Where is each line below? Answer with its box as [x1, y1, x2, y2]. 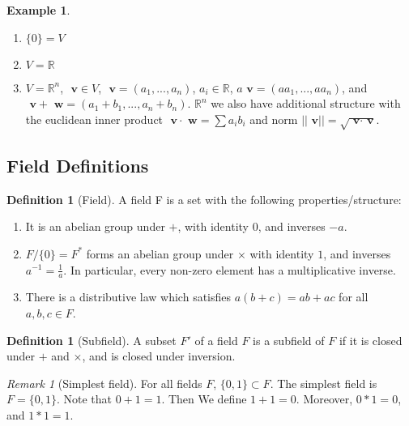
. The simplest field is [270, 374, 377, 391]
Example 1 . [6, 2, 70, 18]
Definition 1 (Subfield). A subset [6, 331, 177, 348]
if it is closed [339, 331, 403, 348]
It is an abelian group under [25, 218, 165, 235]
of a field [194, 331, 238, 348]
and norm [249, 110, 298, 127]
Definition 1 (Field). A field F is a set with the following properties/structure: [6, 190, 402, 207]
